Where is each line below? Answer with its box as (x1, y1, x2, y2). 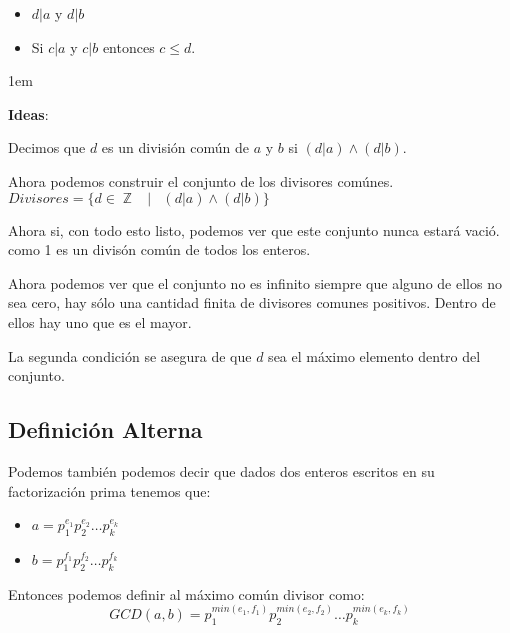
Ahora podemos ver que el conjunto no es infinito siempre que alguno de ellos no (8, 272, 502, 293)
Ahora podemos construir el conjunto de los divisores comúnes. (8, 170, 394, 191)
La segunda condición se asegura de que (8, 345, 252, 366)
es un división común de (101, 137, 250, 158)
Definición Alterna (8, 414, 203, 445)
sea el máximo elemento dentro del (268, 345, 481, 366)
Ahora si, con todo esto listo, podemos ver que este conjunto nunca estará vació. (8, 219, 500, 240)
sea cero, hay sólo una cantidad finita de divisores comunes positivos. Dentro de (8, 292, 496, 313)
